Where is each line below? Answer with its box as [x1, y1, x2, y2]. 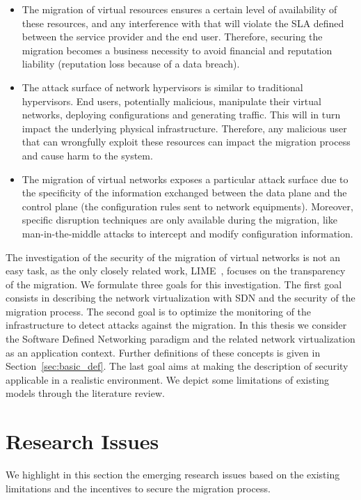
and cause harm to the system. [22, 148, 153, 162]
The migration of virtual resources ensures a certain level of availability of [22, 2, 337, 16]
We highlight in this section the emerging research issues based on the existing [6, 467, 340, 482]
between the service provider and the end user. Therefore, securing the [22, 29, 323, 44]
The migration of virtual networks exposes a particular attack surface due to [22, 171, 348, 186]
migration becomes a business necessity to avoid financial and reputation [22, 42, 332, 57]
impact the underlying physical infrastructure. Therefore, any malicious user [22, 120, 347, 135]
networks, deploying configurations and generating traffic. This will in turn [22, 107, 341, 122]
